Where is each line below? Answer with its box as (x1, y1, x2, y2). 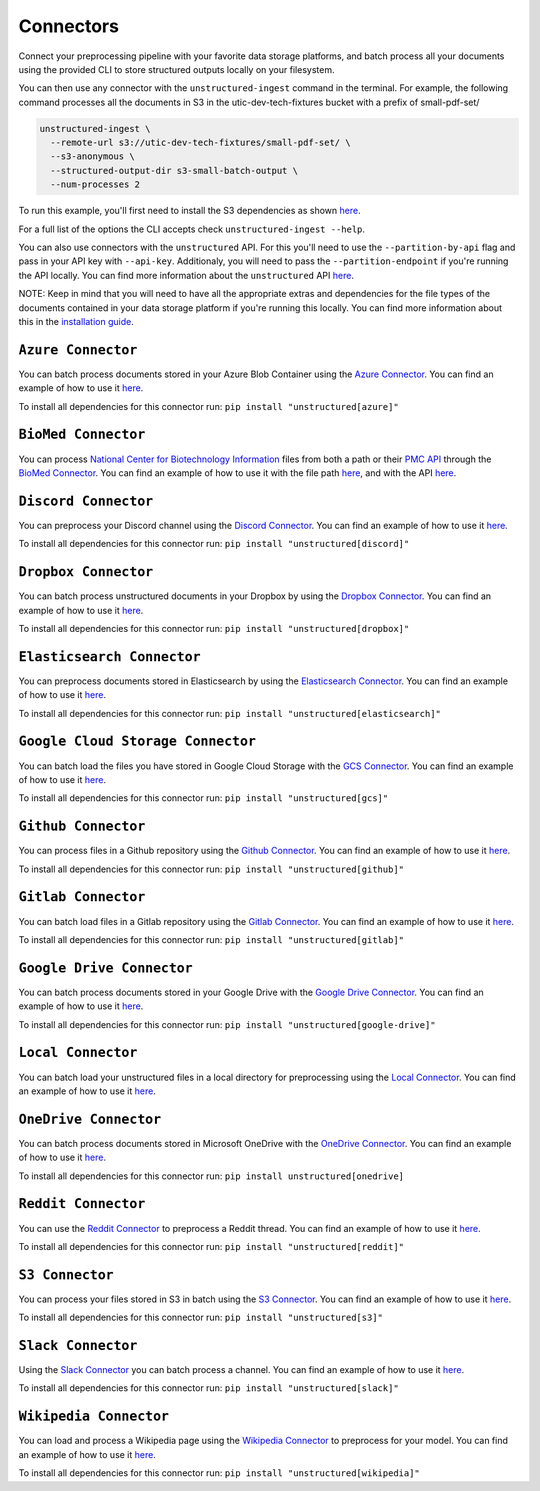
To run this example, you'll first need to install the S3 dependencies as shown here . (18, 205, 361, 217)
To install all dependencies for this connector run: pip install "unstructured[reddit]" (18, 1240, 405, 1252)
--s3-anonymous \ (50, 151, 135, 162)
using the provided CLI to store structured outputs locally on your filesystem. (18, 63, 335, 75)
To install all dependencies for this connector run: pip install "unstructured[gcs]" (18, 792, 389, 804)
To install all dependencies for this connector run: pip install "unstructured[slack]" (18, 1382, 399, 1394)
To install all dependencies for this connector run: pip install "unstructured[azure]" (18, 400, 399, 412)
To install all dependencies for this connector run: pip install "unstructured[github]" (18, 863, 405, 875)
